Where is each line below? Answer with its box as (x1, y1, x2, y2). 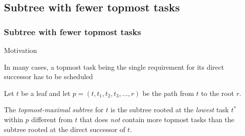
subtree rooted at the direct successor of (4, 124, 125, 134)
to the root (201, 88, 234, 98)
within (4, 114, 23, 124)
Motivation (4, 45, 37, 55)
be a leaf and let (21, 88, 71, 98)
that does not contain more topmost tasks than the (80, 114, 235, 124)
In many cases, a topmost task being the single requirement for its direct (4, 61, 224, 72)
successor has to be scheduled (4, 71, 93, 82)
